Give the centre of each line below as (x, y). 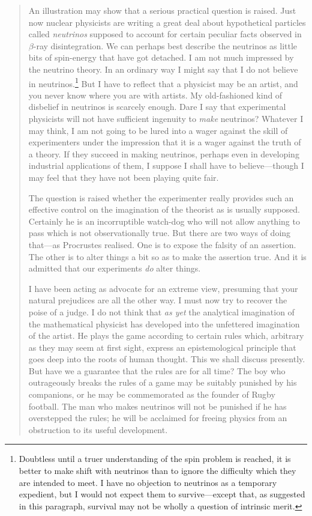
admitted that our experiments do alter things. (115, 268)
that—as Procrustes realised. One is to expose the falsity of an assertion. (162, 244)
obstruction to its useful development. (98, 429)
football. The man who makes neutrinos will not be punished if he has (157, 406)
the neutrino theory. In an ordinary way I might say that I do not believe (163, 69)
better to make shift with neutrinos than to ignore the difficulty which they (157, 471)
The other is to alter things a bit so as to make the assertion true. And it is (167, 256)
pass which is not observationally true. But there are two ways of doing (160, 233)
